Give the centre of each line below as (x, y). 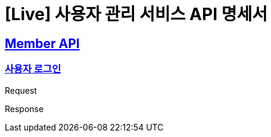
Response (24, 109)
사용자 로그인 (33, 69)
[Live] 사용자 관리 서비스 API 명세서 (136, 14)
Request (21, 90)
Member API (42, 43)
